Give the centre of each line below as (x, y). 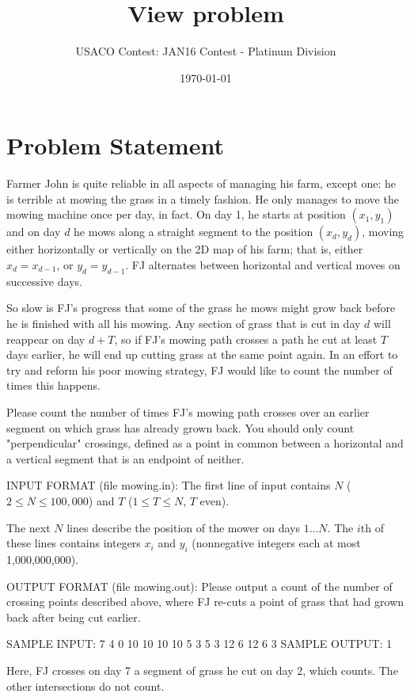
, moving (383, 232)
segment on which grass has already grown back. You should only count (180, 427)
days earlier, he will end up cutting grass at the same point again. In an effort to (202, 354)
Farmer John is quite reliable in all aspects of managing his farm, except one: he (201, 183)
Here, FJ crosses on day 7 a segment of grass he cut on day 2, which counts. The (202, 670)
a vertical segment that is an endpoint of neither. (125, 458)
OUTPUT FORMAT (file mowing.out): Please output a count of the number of (199, 586)
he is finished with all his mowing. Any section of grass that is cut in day (184, 324)
